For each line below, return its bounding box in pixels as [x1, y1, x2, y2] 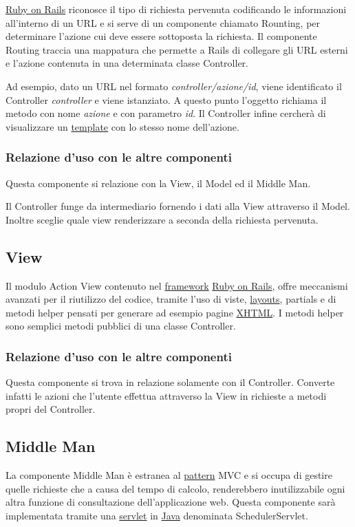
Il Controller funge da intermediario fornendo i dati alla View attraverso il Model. [6, 199, 350, 213]
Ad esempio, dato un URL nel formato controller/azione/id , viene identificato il [6, 78, 342, 93]
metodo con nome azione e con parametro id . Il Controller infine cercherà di [6, 106, 326, 120]
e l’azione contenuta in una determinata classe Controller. [6, 56, 248, 70]
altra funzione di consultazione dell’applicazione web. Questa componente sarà [6, 495, 336, 509]
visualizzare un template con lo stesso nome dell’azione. [6, 119, 239, 133]
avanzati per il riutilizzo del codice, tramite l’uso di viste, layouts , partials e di [6, 292, 336, 306]
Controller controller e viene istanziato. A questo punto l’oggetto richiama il [6, 92, 327, 107]
